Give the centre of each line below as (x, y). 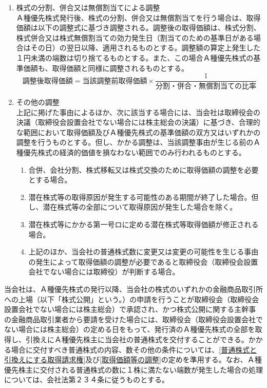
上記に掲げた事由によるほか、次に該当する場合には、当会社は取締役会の (138, 112)
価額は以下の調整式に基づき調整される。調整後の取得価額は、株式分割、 (138, 27)
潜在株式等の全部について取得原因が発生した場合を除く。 (140, 207)
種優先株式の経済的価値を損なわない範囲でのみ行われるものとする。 (131, 152)
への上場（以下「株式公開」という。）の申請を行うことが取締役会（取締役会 (132, 299)
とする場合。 (50, 180)
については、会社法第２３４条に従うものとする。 (87, 380)
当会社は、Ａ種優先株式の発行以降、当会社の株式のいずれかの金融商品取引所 (133, 289)
